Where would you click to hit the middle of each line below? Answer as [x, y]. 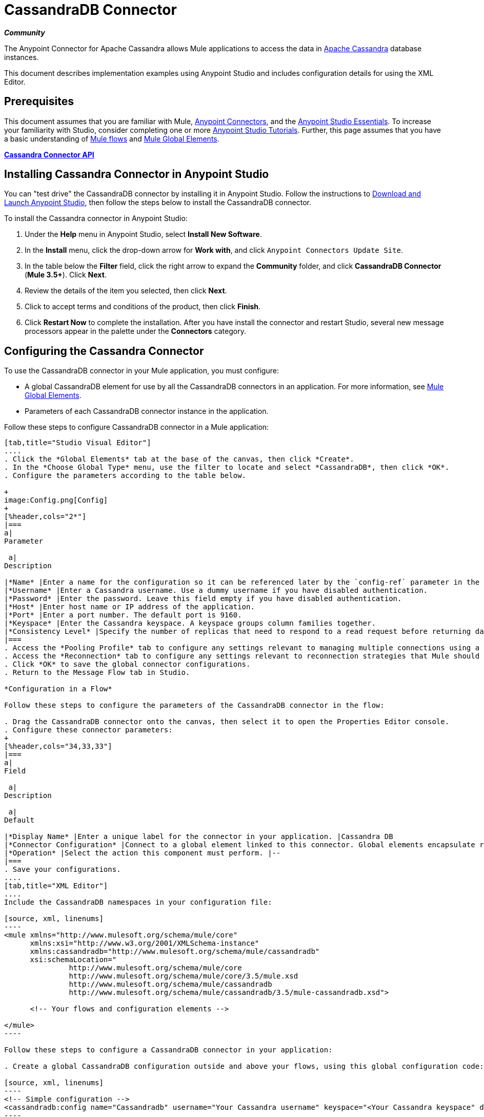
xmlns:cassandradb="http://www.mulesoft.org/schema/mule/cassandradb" [175, 952]
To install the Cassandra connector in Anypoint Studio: [96, 218]
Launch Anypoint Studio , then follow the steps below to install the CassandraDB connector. [158, 203]
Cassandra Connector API [49, 154]
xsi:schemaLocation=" [73, 960]
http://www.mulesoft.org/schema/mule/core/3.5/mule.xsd [184, 976]
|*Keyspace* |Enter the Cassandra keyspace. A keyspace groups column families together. [190, 623]
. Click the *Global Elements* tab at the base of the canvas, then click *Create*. [179, 459]
